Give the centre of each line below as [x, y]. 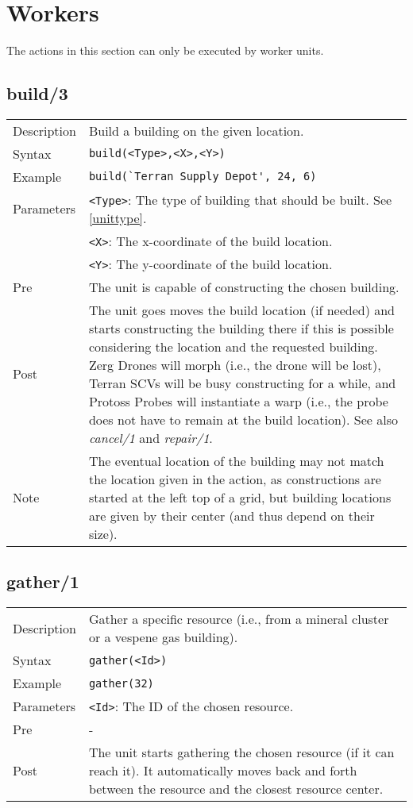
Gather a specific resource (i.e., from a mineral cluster [239, 619]
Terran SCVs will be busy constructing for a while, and [242, 383]
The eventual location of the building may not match [236, 460]
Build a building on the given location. [196, 130]
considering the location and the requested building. [233, 346]
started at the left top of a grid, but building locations [240, 497]
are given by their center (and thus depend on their [232, 515]
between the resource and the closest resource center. [236, 789]
